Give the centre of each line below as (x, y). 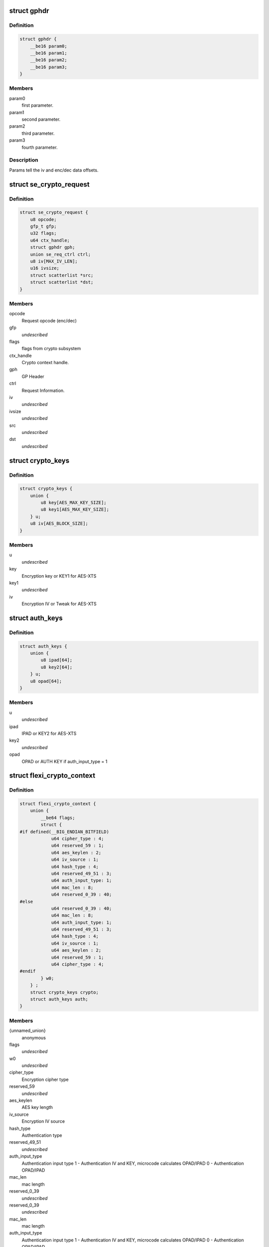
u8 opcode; (43, 219)
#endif (28, 971)
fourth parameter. (40, 147)
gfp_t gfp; (43, 226)
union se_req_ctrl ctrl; (61, 254)
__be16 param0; (49, 46)
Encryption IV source (43, 1121)
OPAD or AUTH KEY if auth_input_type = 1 (65, 761)
